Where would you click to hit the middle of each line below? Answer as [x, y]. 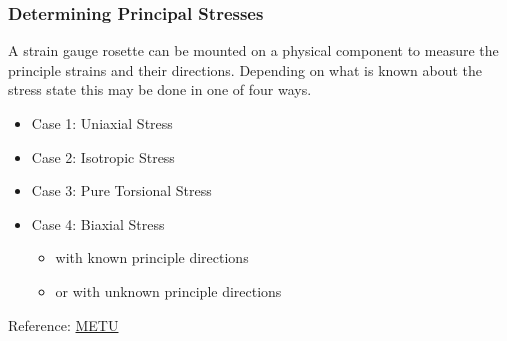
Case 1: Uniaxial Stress [102, 123]
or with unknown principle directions [168, 290]
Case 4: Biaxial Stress [98, 223]
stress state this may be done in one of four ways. [160, 89]
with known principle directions [152, 257]
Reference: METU [63, 324]
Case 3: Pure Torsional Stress [121, 190]
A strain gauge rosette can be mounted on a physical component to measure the [253, 50]
